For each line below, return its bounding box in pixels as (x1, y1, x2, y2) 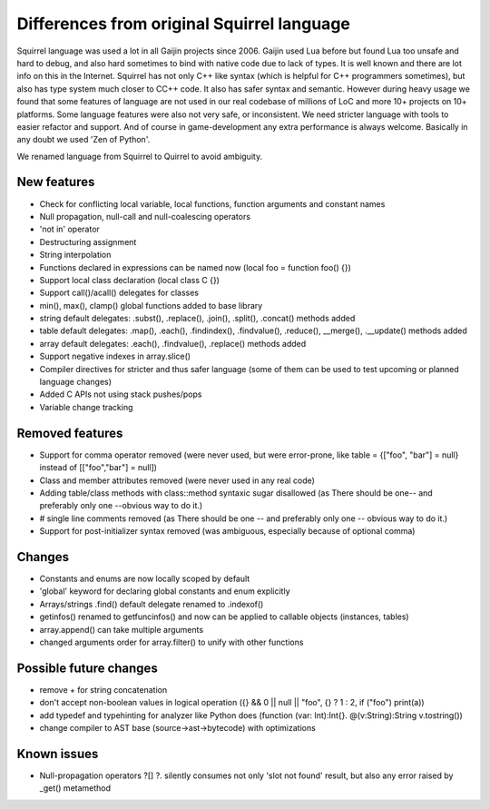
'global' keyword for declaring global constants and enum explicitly (39, 586, 290, 597)
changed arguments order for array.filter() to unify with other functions (39, 636, 304, 647)
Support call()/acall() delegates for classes (39, 287, 200, 299)
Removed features (16, 425, 123, 440)
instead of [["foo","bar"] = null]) (39, 462, 158, 473)
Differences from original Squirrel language (16, 14, 351, 34)
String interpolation (39, 250, 112, 261)
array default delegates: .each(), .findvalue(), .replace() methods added (39, 338, 307, 349)
